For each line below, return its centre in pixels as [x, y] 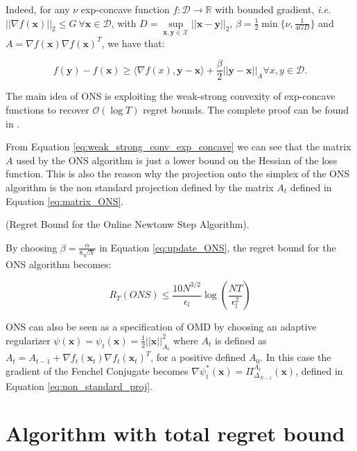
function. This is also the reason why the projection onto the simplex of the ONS [178, 174]
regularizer [28, 340]
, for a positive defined [198, 357]
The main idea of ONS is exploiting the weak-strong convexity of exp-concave [171, 96]
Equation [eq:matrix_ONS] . [65, 201]
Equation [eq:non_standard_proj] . [79, 386]
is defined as [241, 340]
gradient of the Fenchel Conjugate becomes [97, 370]
